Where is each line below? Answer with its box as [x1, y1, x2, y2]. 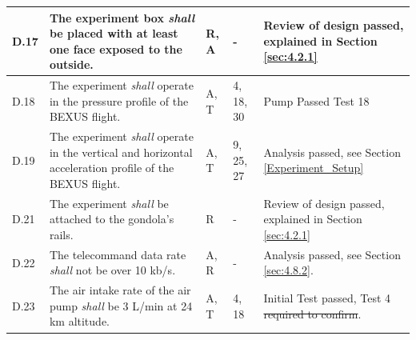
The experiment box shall [49, 9, 195, 26]
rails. [49, 226, 74, 242]
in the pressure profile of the [49, 92, 189, 109]
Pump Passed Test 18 [263, 92, 370, 109]
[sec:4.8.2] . [263, 262, 314, 278]
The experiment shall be [49, 194, 169, 211]
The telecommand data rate [49, 246, 186, 262]
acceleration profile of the [49, 159, 174, 176]
